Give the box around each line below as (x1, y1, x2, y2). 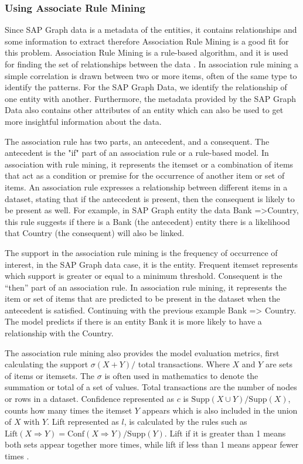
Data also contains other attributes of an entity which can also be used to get (5, 104, 284, 116)
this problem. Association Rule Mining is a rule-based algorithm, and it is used (5, 46, 288, 59)
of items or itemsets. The (5, 369, 95, 381)
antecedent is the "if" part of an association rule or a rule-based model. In (5, 146, 269, 159)
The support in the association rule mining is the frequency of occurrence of (5, 246, 278, 258)
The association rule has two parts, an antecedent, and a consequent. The (5, 135, 270, 147)
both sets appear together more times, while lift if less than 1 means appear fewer (5, 438, 299, 451)
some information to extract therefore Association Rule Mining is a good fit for (5, 35, 289, 47)
